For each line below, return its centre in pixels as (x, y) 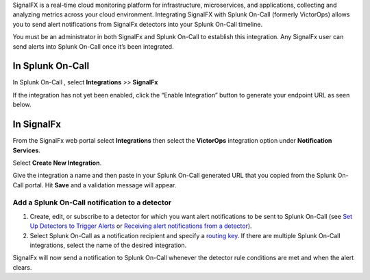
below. (22, 105)
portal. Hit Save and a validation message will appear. (101, 185)
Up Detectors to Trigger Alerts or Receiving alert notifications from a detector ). (141, 226)
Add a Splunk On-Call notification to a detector (92, 202)
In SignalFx (37, 125)
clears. (22, 267)
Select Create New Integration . (57, 163)
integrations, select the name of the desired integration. (108, 245)
